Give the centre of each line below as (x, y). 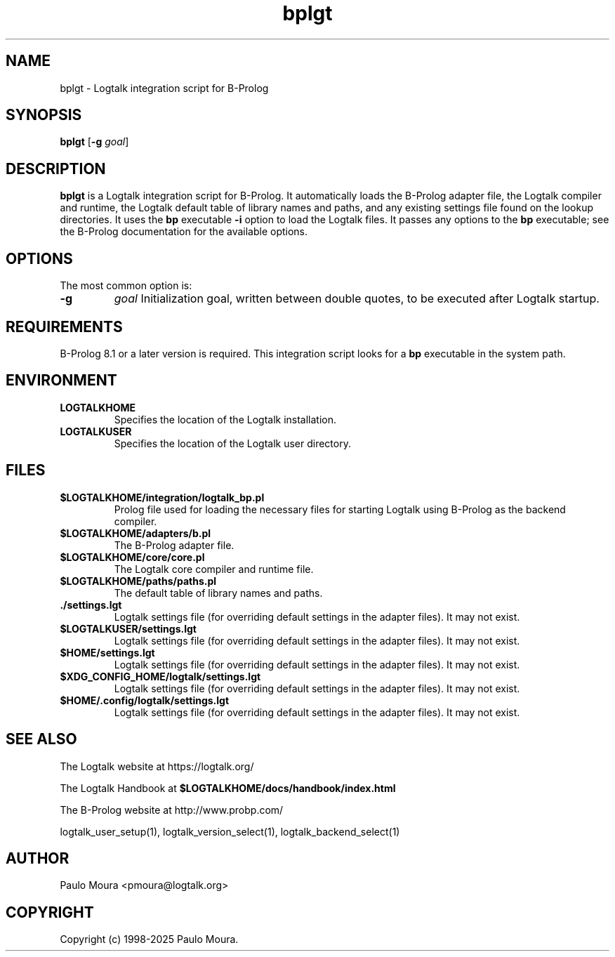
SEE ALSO (41, 739)
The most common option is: (126, 286)
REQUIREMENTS (64, 326)
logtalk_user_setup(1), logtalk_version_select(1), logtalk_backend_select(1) (230, 831)
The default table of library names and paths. (218, 593)
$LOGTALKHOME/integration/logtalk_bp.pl (162, 497)
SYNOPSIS (44, 115)
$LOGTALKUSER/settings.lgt (128, 628)
